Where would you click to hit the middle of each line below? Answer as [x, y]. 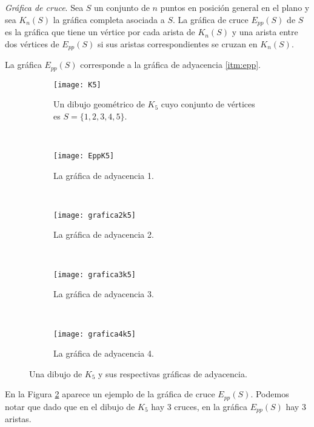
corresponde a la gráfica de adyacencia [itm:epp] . [171, 65]
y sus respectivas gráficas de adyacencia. [173, 373]
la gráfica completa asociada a [109, 19]
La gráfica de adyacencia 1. [104, 175]
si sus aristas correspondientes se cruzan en [178, 43]
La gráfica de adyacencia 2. [104, 234]
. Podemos [270, 394]
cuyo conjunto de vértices [208, 104]
